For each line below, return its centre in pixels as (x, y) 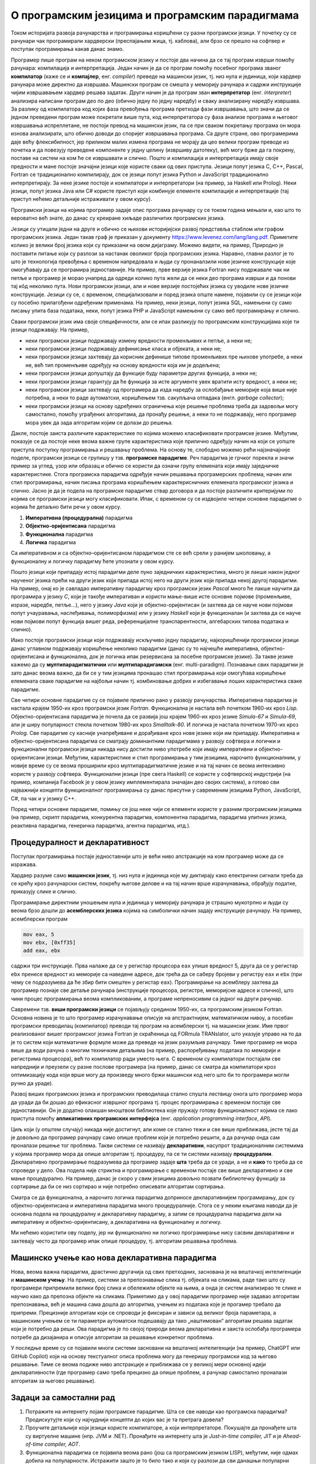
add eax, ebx (42, 951)
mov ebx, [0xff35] (49, 942)
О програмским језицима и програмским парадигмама (155, 15)
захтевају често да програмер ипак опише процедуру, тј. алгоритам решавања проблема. (124, 1241)
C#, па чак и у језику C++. (43, 798)
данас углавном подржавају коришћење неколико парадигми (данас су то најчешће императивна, (135, 648)
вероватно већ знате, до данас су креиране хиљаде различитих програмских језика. (118, 218)
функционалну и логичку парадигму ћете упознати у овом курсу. (93, 561)
